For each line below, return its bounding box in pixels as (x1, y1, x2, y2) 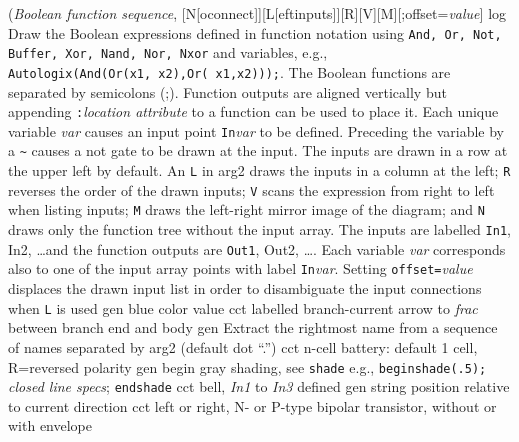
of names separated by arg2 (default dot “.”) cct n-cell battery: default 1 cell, (8, 336, 478, 357)
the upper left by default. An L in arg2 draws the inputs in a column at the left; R (8, 160, 511, 181)
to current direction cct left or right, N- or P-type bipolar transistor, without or (8, 395, 497, 416)
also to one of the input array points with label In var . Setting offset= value (8, 258, 473, 279)
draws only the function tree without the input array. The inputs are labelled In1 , (8, 219, 511, 240)
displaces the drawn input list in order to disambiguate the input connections (8, 278, 482, 299)
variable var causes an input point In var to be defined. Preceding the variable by (8, 120, 505, 141)
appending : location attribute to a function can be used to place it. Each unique (8, 101, 499, 122)
